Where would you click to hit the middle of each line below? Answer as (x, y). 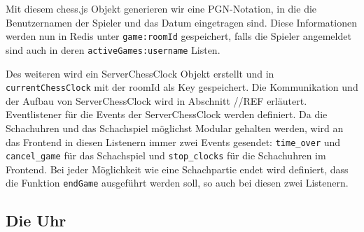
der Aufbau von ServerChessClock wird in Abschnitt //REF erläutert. (156, 100)
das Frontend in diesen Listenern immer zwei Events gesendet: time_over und (173, 142)
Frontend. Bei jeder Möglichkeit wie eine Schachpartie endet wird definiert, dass (177, 169)
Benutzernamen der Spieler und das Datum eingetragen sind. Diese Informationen (181, 22)
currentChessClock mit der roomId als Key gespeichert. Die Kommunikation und (182, 87)
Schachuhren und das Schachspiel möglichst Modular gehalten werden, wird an (175, 128)
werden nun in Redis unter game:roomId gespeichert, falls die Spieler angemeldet (178, 36)
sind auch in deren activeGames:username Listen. (113, 49)
